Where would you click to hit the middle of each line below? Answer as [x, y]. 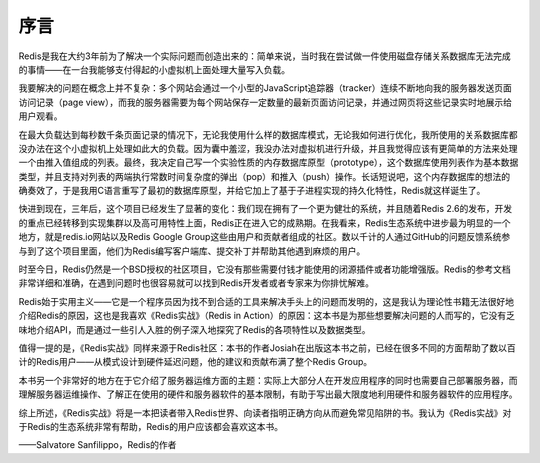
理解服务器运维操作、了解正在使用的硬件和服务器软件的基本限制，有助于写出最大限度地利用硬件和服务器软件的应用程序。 [268, 394]
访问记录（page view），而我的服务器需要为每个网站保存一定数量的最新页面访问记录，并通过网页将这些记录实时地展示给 [265, 102]
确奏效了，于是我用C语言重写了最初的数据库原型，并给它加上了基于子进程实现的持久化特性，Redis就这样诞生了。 [252, 191]
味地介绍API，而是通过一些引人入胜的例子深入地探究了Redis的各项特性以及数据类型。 [194, 329]
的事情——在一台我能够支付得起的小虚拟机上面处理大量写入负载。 [154, 69]
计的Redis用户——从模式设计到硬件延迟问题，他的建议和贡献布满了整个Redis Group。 [195, 362]
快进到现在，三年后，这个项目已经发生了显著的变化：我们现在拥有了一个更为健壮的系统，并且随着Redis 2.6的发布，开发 [265, 209]
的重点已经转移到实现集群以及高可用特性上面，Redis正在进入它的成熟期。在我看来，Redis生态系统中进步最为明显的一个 [264, 222]
